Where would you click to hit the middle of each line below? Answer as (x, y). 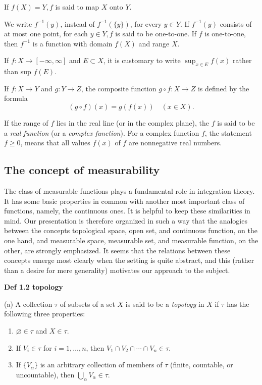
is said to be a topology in (165, 304)
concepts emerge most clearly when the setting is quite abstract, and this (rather (129, 260)
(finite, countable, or (201, 365)
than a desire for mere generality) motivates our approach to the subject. (117, 270)
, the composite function (119, 88)
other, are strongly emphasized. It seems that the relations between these (117, 250)
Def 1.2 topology (34, 287)
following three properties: (45, 314)
